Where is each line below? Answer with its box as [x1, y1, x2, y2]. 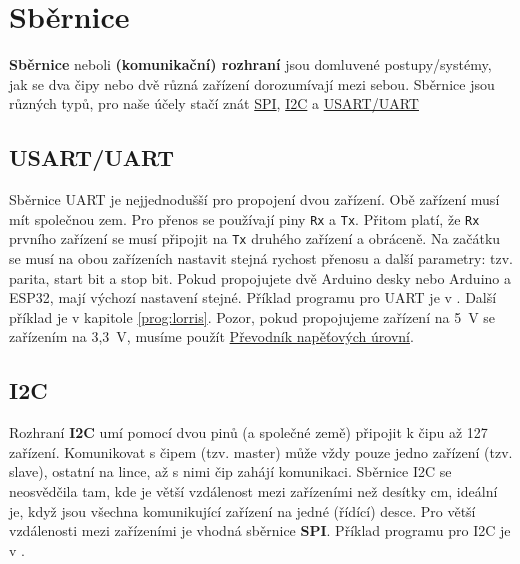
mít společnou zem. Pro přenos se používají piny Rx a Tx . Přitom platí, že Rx [9, 208, 480, 229]
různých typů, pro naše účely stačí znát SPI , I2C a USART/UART [9, 93, 419, 114]
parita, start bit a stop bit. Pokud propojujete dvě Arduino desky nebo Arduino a [9, 267, 511, 288]
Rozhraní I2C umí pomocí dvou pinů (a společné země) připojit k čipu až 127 [9, 422, 488, 443]
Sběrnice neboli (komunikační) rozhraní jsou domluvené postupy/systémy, [9, 54, 492, 75]
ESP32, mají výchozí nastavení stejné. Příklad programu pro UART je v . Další [9, 287, 497, 308]
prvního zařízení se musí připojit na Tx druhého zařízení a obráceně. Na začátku [9, 228, 501, 249]
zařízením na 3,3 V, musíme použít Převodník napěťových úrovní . [9, 326, 414, 347]
